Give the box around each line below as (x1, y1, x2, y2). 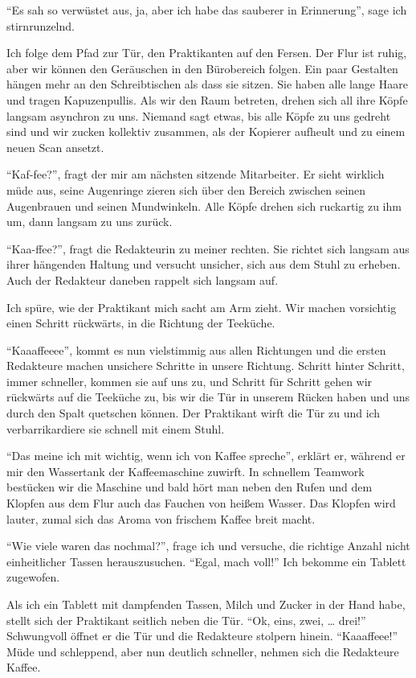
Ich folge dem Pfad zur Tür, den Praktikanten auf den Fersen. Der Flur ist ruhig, (6, 44, 407, 61)
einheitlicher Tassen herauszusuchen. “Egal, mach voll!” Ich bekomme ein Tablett (6, 553, 406, 569)
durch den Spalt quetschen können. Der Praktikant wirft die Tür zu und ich (6, 405, 381, 421)
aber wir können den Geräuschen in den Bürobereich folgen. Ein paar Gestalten (6, 60, 398, 76)
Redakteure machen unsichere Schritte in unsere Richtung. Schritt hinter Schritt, (6, 357, 405, 374)
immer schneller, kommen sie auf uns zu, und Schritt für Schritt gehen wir (6, 372, 373, 389)
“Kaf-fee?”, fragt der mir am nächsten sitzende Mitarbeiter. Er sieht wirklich (6, 166, 385, 183)
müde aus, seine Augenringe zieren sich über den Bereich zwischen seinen (6, 181, 366, 198)
